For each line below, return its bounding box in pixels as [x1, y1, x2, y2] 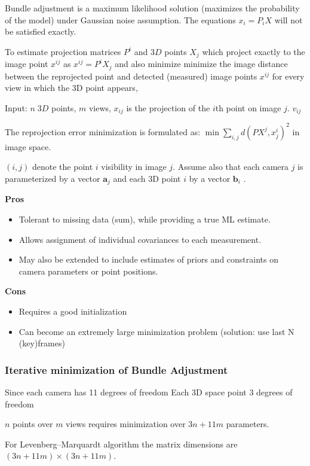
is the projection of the [126, 101, 210, 114]
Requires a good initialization [19, 305, 127, 318]
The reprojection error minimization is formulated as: [5, 125, 201, 138]
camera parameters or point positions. [19, 264, 158, 277]
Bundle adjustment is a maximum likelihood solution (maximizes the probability [5, 2, 300, 14]
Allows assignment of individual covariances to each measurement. [19, 233, 262, 245]
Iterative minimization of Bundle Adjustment [5, 362, 228, 377]
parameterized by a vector [5, 172, 100, 185]
